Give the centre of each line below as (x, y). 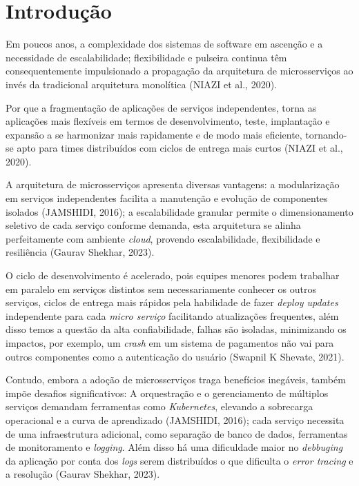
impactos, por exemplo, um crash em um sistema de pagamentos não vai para (170, 343)
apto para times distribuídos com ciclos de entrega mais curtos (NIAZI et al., (180, 148)
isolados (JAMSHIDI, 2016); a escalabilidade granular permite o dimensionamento (179, 211)
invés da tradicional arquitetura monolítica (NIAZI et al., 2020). (141, 84)
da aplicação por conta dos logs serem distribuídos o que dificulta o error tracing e (179, 460)
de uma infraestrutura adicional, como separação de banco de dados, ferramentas (177, 433)
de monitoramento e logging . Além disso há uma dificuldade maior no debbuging (174, 447)
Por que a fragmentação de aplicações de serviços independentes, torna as (161, 107)
